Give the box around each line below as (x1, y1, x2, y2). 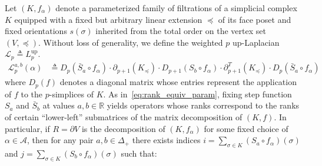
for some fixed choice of (204, 122, 288, 134)
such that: (121, 147, 157, 159)
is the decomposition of (81, 122, 165, 134)
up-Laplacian (232, 36, 280, 48)
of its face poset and (218, 13, 291, 25)
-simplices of (49, 87, 94, 100)
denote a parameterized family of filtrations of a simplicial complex (55, 2, 297, 13)
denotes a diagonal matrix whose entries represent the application (59, 76, 297, 88)
